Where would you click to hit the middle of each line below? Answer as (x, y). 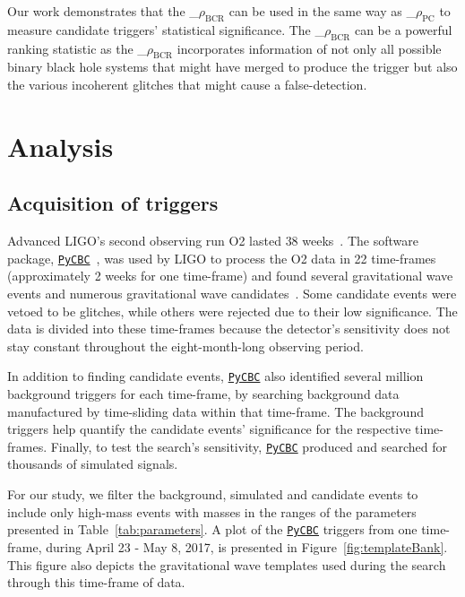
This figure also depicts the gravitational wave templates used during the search (227, 564)
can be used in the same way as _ (322, 11)
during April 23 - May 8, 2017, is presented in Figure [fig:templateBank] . (247, 546)
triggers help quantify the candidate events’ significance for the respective (209, 429)
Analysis (60, 146)
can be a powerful (403, 29)
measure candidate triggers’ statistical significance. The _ (166, 29)
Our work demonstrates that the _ (103, 11)
